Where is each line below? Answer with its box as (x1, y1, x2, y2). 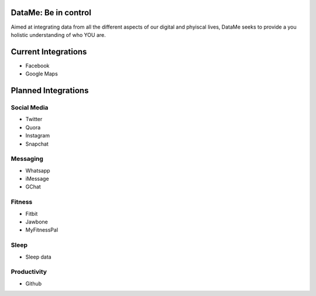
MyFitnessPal (25, 226, 59, 233)
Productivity (11, 268, 47, 276)
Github (25, 280, 42, 287)
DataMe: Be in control (11, 8, 92, 18)
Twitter (25, 116, 43, 123)
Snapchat (25, 140, 49, 147)
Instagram (25, 132, 50, 139)
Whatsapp (25, 167, 50, 174)
